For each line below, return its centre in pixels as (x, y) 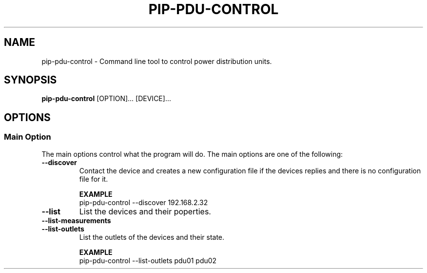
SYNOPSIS (30, 80)
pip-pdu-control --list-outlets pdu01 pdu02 (148, 260)
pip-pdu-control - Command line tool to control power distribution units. (157, 61)
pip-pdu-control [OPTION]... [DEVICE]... (106, 99)
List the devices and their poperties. (145, 211)
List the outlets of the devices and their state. (152, 237)
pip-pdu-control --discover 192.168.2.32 (144, 202)
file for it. (94, 179)
